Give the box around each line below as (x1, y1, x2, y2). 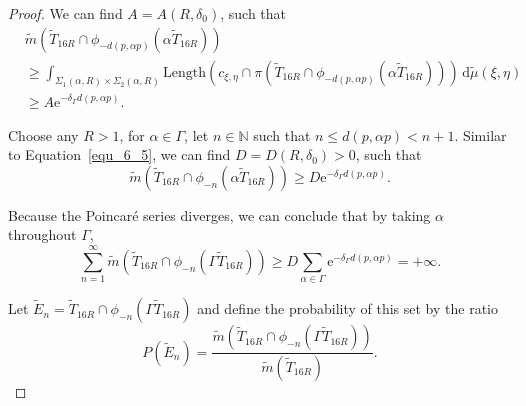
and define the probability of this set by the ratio (197, 298, 499, 319)
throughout (8, 224, 77, 245)
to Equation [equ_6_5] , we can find (8, 144, 231, 165)
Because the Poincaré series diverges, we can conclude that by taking (8, 204, 431, 225)
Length (163, 65, 206, 80)
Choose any (8, 124, 79, 145)
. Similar (454, 124, 507, 145)
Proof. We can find (8, 3, 123, 23)
